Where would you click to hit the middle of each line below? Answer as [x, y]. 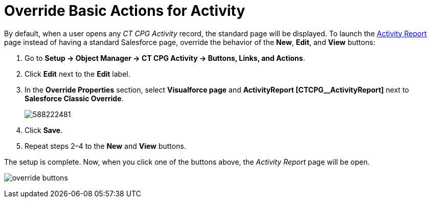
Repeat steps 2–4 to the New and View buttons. [105, 146]
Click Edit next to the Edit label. [77, 74]
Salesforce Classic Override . [74, 98]
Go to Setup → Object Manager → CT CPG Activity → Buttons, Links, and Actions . [165, 58]
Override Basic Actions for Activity [125, 11]
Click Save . [44, 130]
